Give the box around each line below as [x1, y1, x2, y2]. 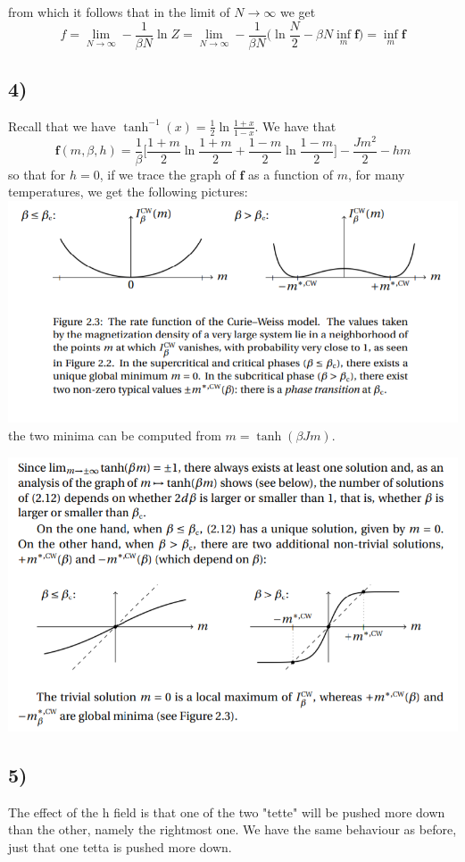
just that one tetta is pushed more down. [8, 837, 232, 856]
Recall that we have [8, 116, 116, 135]
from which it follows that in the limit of [8, 3, 230, 21]
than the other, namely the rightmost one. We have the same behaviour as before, [8, 820, 457, 839]
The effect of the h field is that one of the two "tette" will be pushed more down [8, 802, 445, 821]
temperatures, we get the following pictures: [8, 182, 248, 201]
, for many [348, 164, 405, 183]
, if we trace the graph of [99, 164, 236, 183]
